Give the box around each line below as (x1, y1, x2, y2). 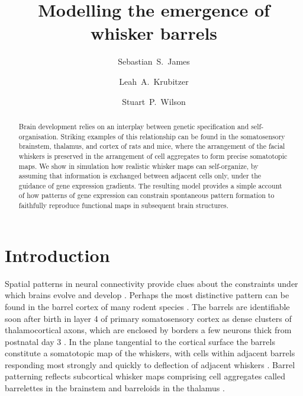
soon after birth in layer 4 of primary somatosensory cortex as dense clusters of (5, 312, 292, 324)
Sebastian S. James (118, 55, 190, 68)
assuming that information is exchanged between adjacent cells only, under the (18, 171, 262, 181)
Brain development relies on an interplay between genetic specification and (18, 121, 249, 131)
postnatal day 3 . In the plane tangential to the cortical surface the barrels (5, 335, 275, 347)
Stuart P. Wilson (122, 95, 186, 107)
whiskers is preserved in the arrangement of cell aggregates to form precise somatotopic (18, 151, 288, 161)
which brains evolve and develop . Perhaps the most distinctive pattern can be (5, 289, 289, 301)
